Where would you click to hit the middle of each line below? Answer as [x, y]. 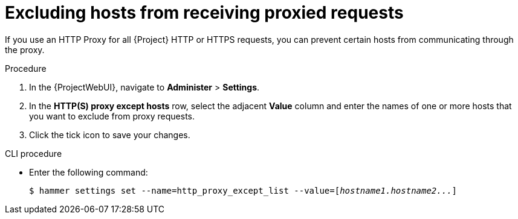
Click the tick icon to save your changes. [110, 135]
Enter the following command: [89, 172]
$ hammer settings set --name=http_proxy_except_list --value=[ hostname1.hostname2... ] [243, 190]
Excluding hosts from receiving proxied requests [204, 13]
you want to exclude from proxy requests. [112, 116]
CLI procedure [34, 153]
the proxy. [25, 49]
